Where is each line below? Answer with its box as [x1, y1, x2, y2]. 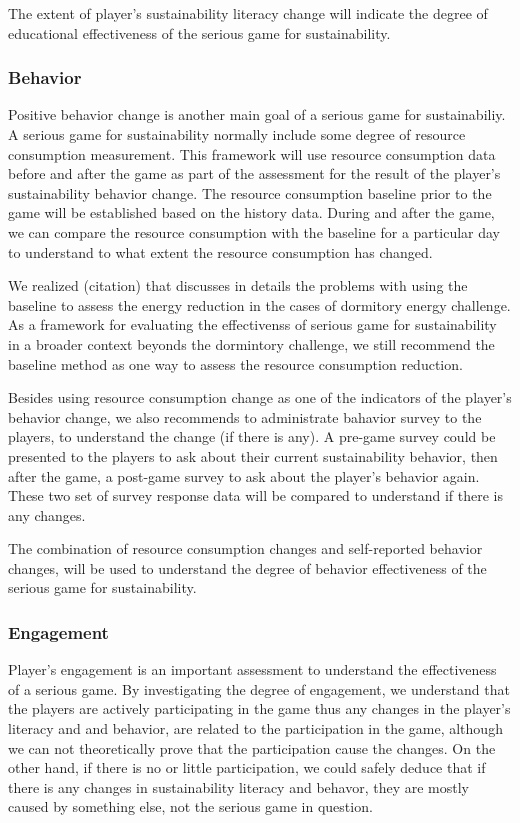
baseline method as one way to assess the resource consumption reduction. [8, 353, 463, 374]
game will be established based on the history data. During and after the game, [8, 202, 495, 223]
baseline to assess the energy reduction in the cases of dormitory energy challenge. [8, 294, 511, 315]
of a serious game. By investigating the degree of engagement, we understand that [8, 678, 510, 699]
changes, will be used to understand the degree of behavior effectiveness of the [8, 557, 487, 578]
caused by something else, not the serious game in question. [8, 796, 373, 817]
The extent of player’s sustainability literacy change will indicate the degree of [8, 3, 488, 23]
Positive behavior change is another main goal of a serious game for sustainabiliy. [8, 104, 506, 125]
